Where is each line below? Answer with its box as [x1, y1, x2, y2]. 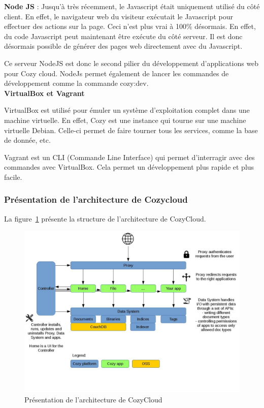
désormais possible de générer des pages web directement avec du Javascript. [4, 41, 243, 51]
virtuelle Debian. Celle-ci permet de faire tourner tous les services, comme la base [4, 124, 258, 135]
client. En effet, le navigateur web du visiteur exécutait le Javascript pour [4, 11, 234, 21]
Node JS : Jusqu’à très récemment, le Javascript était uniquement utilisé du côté [4, 1, 260, 11]
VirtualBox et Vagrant [4, 87, 85, 98]
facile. [4, 171, 22, 182]
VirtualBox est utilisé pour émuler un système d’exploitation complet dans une [4, 105, 250, 115]
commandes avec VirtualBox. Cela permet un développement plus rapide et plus [4, 162, 254, 172]
